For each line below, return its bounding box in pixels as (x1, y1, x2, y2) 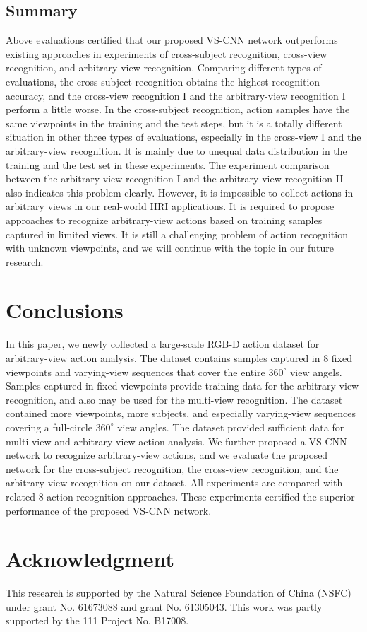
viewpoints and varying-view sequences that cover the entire (6, 364, 265, 379)
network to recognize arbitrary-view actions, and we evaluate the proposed (6, 447, 328, 462)
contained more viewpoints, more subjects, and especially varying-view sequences (6, 406, 356, 421)
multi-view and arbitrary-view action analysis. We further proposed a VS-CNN (6, 433, 347, 448)
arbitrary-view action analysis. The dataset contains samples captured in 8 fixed (6, 351, 353, 365)
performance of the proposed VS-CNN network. (6, 503, 212, 517)
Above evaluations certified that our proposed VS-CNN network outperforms (6, 33, 338, 47)
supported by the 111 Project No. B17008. (6, 613, 189, 628)
